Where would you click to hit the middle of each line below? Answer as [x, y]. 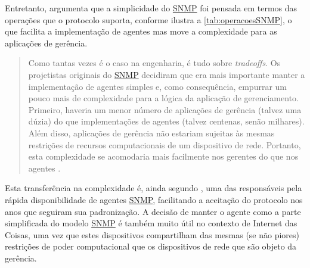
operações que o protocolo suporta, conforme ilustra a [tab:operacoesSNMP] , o [148, 19]
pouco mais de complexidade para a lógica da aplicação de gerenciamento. [163, 98]
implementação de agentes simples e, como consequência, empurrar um [157, 86]
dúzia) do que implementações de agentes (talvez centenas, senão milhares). [166, 121]
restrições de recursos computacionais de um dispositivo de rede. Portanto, [165, 144]
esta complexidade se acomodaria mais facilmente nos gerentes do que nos [163, 156]
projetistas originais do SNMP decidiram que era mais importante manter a [167, 74]
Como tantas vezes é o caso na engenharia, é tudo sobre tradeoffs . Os [154, 63]
